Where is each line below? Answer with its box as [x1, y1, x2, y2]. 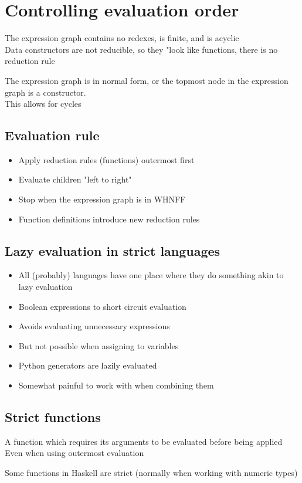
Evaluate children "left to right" [18, 173, 132, 185]
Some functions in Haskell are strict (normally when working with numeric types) [5, 467, 298, 479]
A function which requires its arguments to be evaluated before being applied [5, 435, 283, 447]
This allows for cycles [5, 97, 82, 110]
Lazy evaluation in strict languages [5, 241, 220, 259]
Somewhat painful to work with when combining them [18, 379, 214, 391]
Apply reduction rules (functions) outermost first [18, 153, 195, 165]
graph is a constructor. [5, 86, 86, 98]
